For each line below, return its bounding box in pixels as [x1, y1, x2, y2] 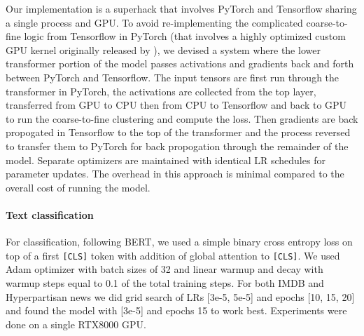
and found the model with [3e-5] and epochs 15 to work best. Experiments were [6, 303, 347, 318]
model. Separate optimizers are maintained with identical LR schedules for [6, 152, 325, 167]
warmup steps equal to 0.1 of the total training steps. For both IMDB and [6, 275, 324, 290]
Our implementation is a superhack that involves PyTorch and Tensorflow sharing [6, 1, 357, 15]
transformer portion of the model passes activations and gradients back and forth [6, 56, 354, 71]
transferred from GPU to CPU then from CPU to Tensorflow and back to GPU [6, 98, 347, 112]
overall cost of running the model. [6, 180, 150, 194]
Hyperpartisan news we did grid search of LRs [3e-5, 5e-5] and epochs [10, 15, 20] [6, 289, 355, 304]
